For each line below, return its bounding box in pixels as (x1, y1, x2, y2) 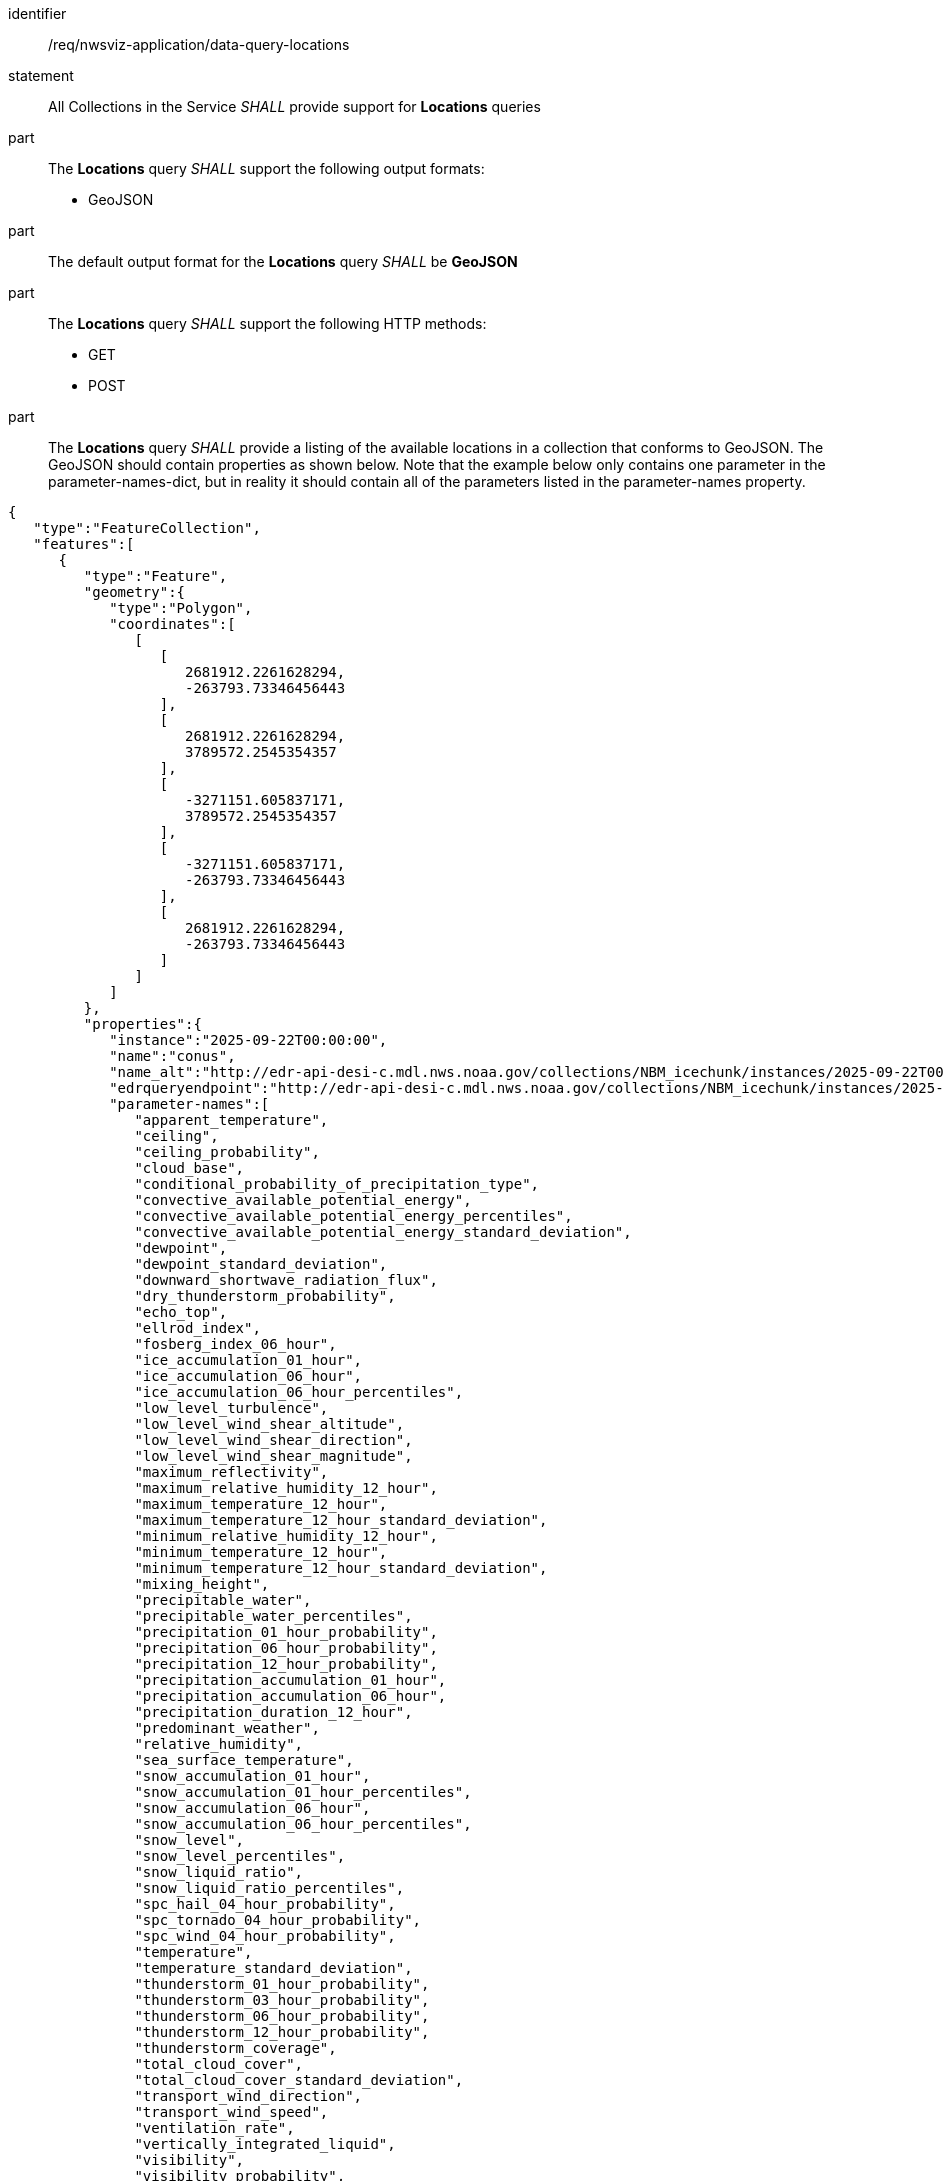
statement (8, 67, 74, 84)
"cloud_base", (134, 1160, 245, 1176)
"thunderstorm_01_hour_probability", (134, 1976, 430, 1992)
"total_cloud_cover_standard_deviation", (134, 2072, 464, 2088)
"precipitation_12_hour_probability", (134, 1656, 438, 1672)
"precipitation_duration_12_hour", (134, 1704, 413, 1720)
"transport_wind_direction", (134, 2088, 363, 2104)
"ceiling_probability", (134, 1144, 320, 1160)
